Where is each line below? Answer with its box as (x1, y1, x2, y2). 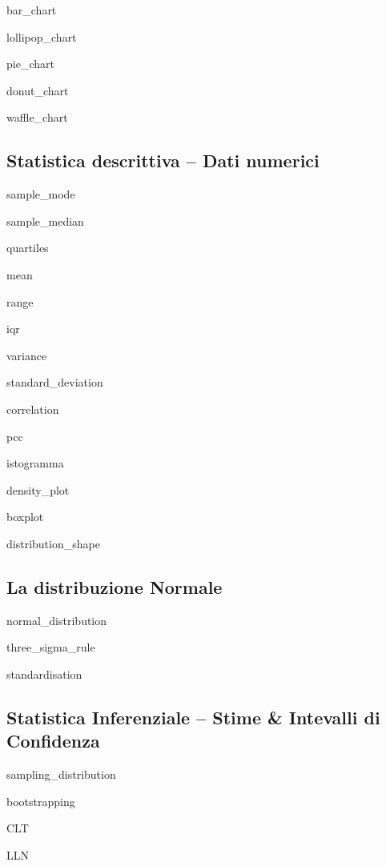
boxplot (6, 508, 44, 525)
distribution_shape (6, 535, 100, 551)
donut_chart (6, 82, 69, 98)
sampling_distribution (6, 766, 116, 783)
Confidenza (6, 728, 100, 753)
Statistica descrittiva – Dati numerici (6, 148, 320, 173)
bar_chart (6, 2, 57, 18)
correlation (6, 400, 59, 417)
